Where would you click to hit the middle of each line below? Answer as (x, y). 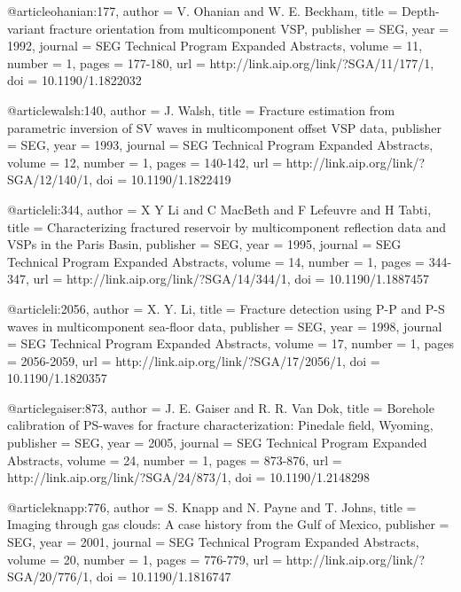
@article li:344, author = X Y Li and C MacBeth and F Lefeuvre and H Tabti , (219, 209)
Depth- (421, 11)
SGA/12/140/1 (48, 179)
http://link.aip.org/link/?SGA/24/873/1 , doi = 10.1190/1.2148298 (188, 477)
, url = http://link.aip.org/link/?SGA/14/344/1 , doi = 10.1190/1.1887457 (227, 279)
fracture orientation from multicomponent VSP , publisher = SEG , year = (249, 28)
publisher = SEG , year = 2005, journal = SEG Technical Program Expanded (217, 443)
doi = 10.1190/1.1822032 (74, 80)
